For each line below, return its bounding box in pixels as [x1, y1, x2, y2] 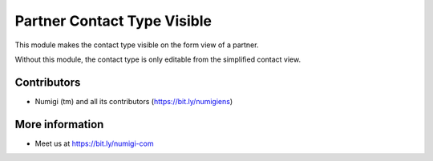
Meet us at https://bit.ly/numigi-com [34, 139, 154, 148]
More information [14, 117, 104, 131]
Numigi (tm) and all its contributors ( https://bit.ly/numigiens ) [34, 96, 233, 106]
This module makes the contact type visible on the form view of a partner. [14, 40, 259, 50]
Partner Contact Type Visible [14, 12, 212, 30]
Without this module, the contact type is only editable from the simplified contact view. [14, 54, 301, 64]
